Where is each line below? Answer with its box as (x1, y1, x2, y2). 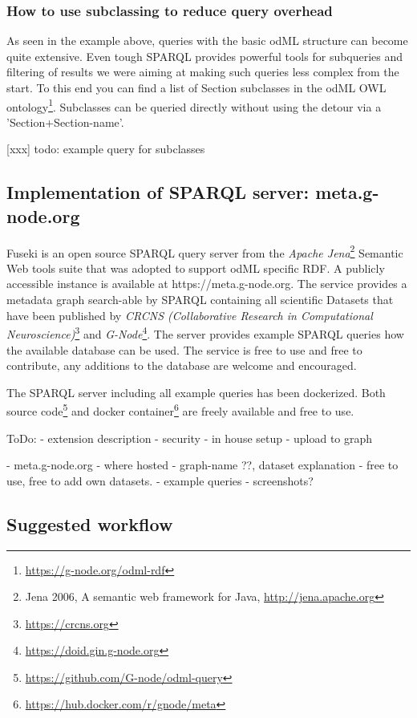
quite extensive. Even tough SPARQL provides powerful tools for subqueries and (6, 47, 403, 64)
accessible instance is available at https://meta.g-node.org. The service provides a (6, 275, 407, 292)
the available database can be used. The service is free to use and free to (6, 341, 362, 358)
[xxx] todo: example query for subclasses (6, 140, 205, 157)
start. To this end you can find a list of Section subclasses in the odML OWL (6, 79, 387, 95)
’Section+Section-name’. (6, 113, 124, 130)
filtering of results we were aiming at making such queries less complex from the (6, 63, 399, 80)
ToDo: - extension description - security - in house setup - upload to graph (6, 429, 373, 446)
